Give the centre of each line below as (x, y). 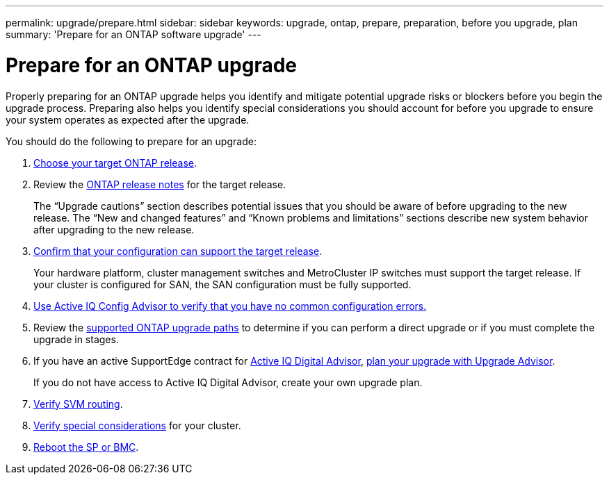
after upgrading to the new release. (114, 229)
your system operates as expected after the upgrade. (128, 119)
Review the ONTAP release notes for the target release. (160, 184)
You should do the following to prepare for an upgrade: (131, 141)
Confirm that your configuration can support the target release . (178, 251)
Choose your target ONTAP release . (115, 163)
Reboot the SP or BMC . (86, 447)
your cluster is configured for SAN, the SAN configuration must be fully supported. (222, 284)
